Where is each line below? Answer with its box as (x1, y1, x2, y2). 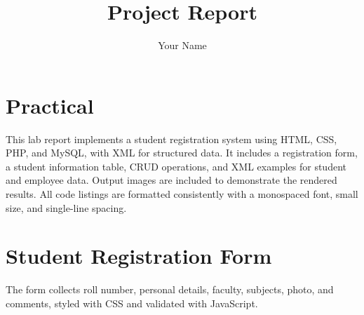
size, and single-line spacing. (6, 200, 127, 215)
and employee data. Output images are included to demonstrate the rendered (6, 173, 337, 187)
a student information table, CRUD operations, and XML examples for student (6, 159, 346, 173)
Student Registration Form (6, 241, 272, 270)
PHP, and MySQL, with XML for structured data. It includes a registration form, (6, 145, 358, 160)
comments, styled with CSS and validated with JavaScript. (6, 295, 258, 310)
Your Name (158, 38, 207, 53)
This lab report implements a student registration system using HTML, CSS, (6, 131, 337, 146)
